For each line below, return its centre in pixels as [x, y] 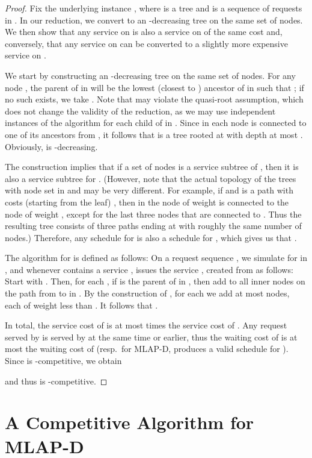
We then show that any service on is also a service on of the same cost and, [144, 32]
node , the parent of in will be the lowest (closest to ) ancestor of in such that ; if [154, 87]
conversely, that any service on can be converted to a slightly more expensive [146, 43]
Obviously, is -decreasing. [51, 146]
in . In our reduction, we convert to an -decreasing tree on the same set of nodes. [154, 20]
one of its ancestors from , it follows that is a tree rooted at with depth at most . [154, 134]
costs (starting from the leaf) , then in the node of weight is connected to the [147, 202]
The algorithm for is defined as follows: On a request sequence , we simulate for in [156, 258]
